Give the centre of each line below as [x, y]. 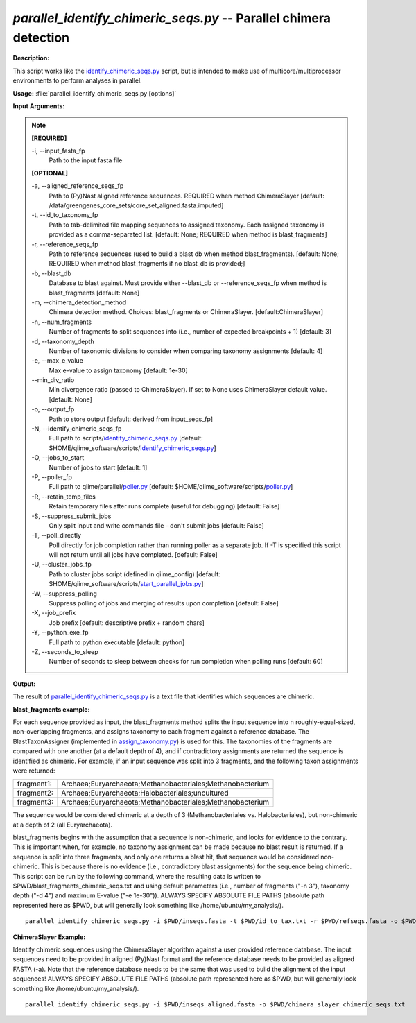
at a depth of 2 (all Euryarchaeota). [63, 825]
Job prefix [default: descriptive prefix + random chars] [127, 622]
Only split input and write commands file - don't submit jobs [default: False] [157, 525]
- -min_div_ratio [53, 380]
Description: [31, 58]
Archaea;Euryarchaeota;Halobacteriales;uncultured [145, 793]
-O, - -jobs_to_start [58, 458]
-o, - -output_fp [53, 409]
